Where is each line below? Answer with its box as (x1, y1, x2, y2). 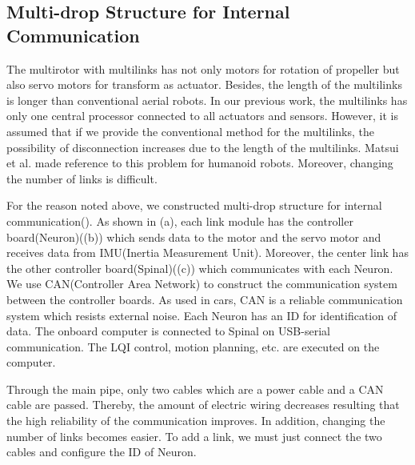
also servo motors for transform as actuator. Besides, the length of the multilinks (6, 76, 402, 93)
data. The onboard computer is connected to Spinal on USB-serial (6, 323, 330, 339)
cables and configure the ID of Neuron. (6, 443, 197, 460)
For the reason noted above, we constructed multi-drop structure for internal (6, 197, 382, 214)
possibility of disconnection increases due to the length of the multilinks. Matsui (6, 138, 399, 155)
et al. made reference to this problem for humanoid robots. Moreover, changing (6, 154, 393, 171)
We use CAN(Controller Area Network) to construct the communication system (6, 275, 397, 292)
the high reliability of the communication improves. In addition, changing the (6, 412, 385, 429)
